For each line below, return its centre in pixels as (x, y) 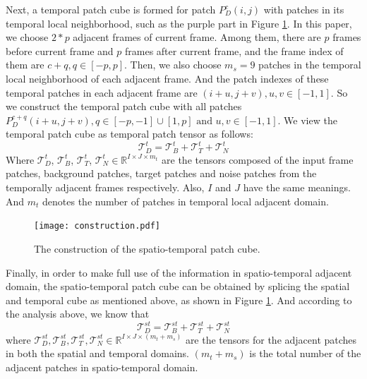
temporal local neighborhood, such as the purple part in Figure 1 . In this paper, (179, 23)
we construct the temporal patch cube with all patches (124, 106)
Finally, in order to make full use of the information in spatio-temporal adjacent (179, 272)
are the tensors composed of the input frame (258, 159)
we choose (27, 37)
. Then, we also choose (173, 65)
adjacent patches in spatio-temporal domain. (102, 367)
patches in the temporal (310, 65)
